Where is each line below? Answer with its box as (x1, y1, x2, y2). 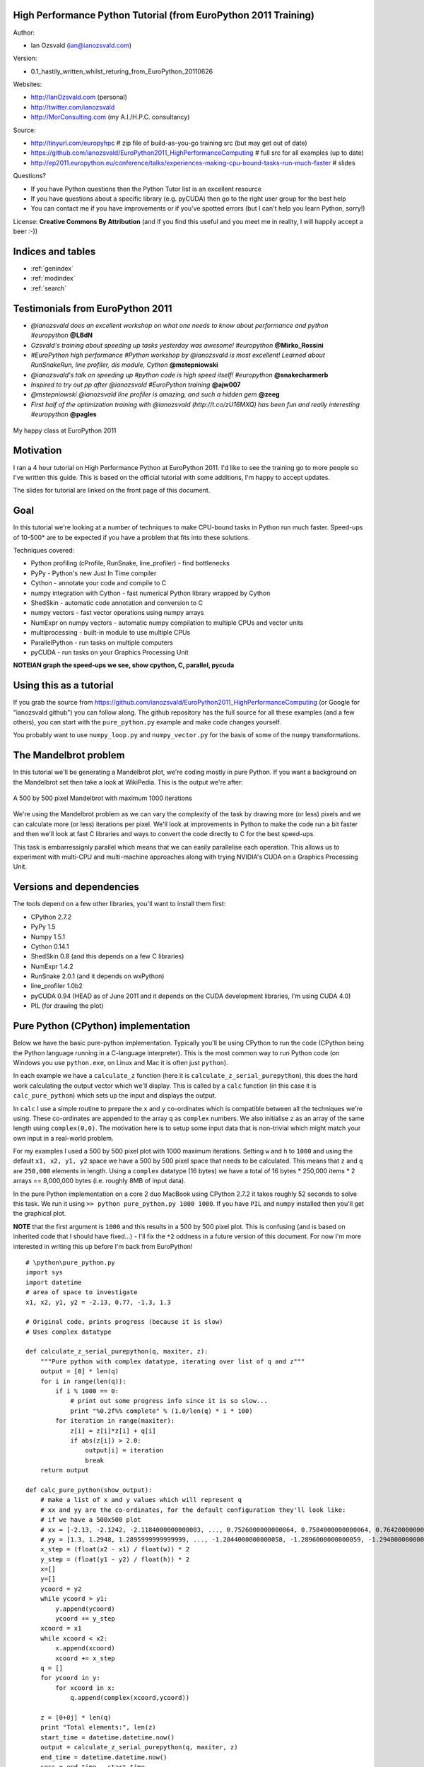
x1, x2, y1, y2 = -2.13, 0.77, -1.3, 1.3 (25, 1298, 171, 1306)
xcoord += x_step (55, 1654, 116, 1662)
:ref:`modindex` (30, 274, 76, 283)
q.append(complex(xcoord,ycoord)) (70, 1693, 190, 1702)
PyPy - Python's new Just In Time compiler (30, 569, 157, 577)
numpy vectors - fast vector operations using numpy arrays (30, 609, 204, 617)
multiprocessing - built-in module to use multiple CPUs (30, 628, 191, 637)
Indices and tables (13, 245, 96, 257)
